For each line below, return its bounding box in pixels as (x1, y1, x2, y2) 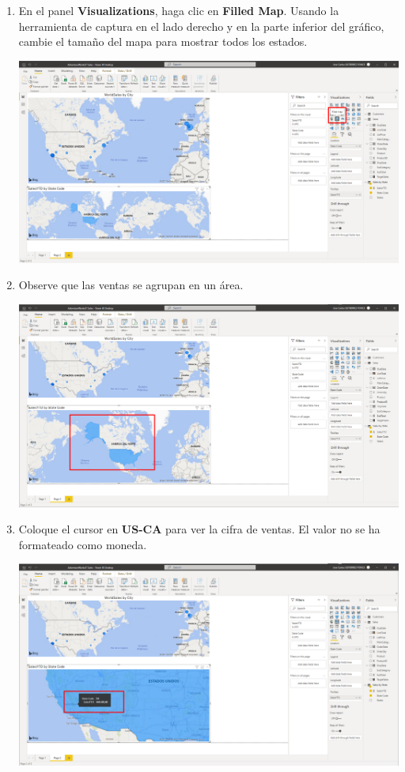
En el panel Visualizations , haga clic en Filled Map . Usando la (18, 2, 339, 18)
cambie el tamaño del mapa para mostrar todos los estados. (18, 33, 308, 50)
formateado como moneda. (18, 536, 147, 552)
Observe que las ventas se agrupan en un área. (18, 277, 244, 293)
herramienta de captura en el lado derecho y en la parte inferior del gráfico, (18, 17, 384, 34)
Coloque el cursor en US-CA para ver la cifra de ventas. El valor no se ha (18, 521, 380, 537)
